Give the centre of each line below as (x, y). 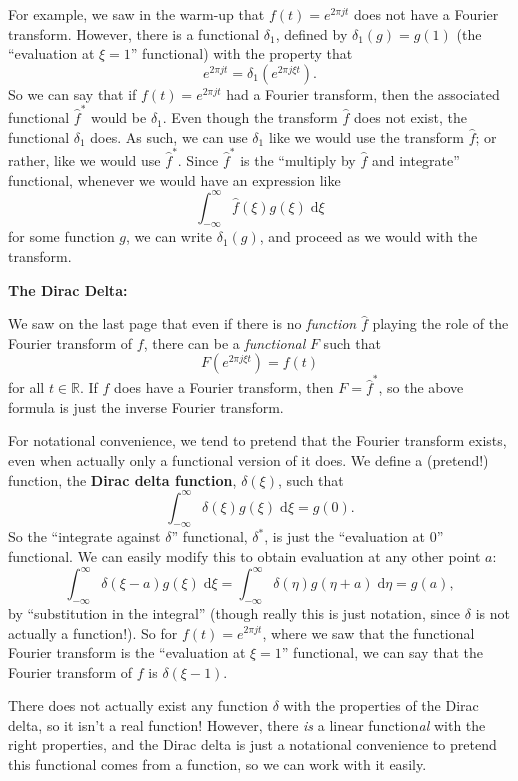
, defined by (311, 33)
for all (26, 387)
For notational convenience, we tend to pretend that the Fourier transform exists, (257, 440)
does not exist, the (410, 117)
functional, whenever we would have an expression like (174, 179)
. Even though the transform (250, 117)
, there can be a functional (224, 342)
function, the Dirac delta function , (122, 479)
